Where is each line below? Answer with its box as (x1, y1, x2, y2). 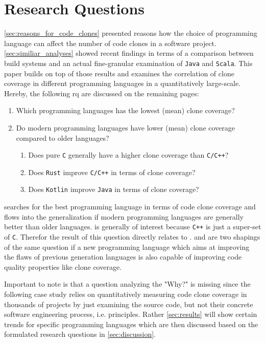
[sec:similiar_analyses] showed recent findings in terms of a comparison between (4, 48, 254, 58)
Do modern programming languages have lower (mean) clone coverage (16, 122, 235, 133)
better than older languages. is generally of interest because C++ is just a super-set (4, 221, 261, 232)
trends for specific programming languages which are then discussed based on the (4, 318, 258, 329)
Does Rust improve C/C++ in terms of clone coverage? (28, 166, 196, 177)
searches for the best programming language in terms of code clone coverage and (4, 201, 256, 212)
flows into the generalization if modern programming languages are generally (4, 211, 244, 222)
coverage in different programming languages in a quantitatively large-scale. (4, 78, 241, 89)
